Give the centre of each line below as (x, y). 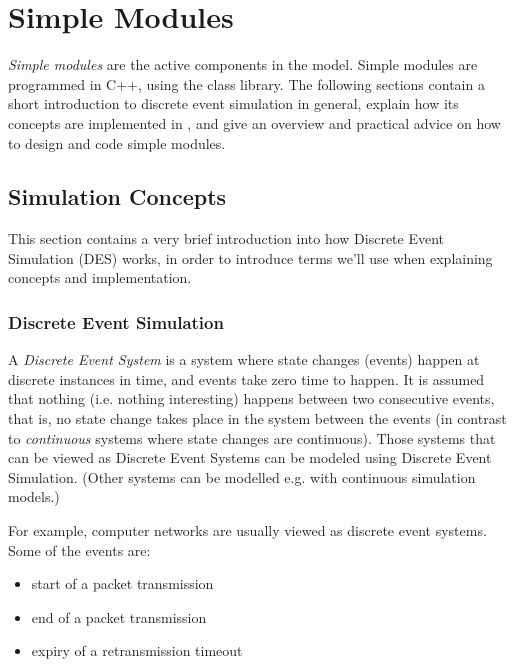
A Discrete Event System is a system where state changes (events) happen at (244, 359)
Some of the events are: (79, 549)
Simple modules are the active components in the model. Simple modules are (243, 64)
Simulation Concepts (117, 196)
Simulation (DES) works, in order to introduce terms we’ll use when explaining (250, 257)
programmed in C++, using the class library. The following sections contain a (246, 83)
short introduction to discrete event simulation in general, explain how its (233, 103)
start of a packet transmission (122, 583)
